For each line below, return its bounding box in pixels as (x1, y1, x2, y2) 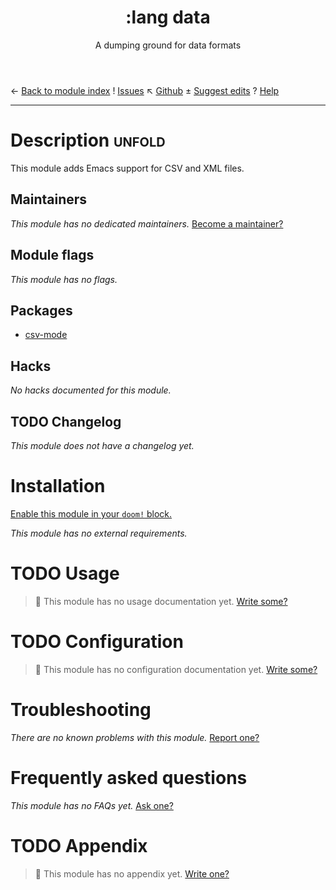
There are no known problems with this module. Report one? (10, 731, 260, 743)
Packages (10, 302, 73, 319)
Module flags (10, 247, 95, 264)
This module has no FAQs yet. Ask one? (10, 799, 174, 811)
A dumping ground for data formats (94, 39, 242, 51)
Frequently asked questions (10, 766, 248, 789)
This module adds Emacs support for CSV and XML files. (10, 162, 245, 174)
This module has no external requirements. (10, 527, 188, 539)
